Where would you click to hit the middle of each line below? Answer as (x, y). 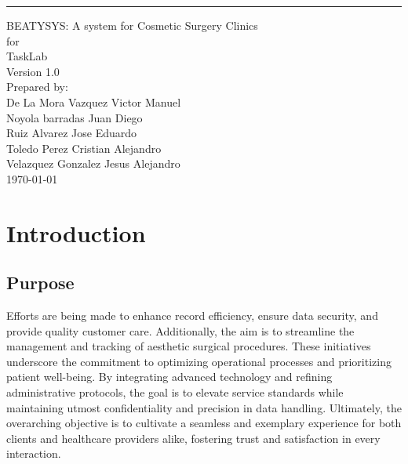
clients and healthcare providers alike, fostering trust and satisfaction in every (193, 438)
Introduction (76, 232)
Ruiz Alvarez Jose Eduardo (72, 133)
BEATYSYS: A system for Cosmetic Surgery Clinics (132, 25)
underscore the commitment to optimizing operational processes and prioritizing (199, 361)
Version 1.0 (33, 71)
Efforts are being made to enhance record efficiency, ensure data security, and (192, 315)
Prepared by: (37, 87)
